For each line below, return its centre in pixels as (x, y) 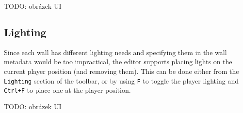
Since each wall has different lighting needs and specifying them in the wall (115, 52)
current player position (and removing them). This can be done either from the (121, 71)
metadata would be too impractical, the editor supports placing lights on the (118, 62)
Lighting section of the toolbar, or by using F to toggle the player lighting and (121, 80)
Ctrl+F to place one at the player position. (67, 90)
